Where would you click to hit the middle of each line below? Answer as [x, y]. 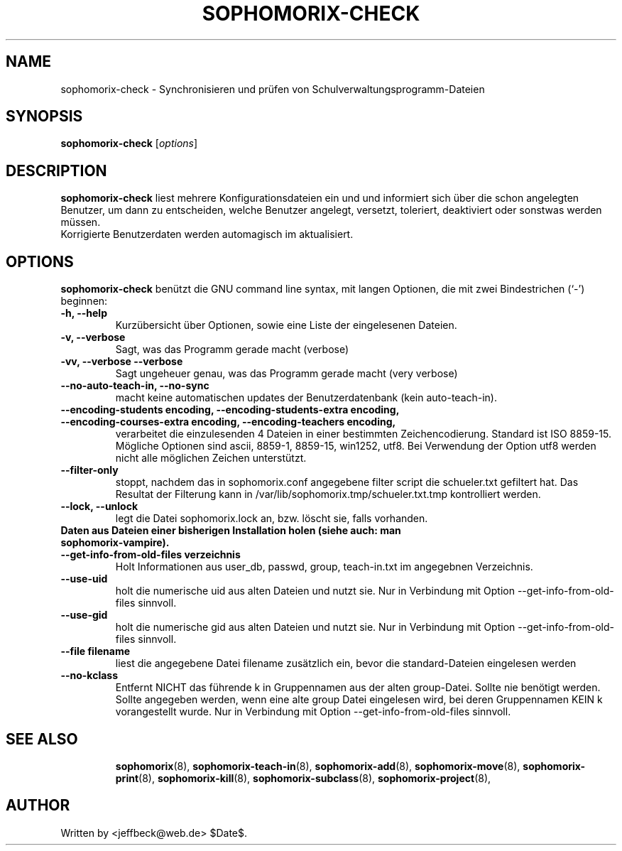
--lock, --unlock [99, 506]
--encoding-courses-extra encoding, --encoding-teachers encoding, [228, 422]
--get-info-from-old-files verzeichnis [151, 555]
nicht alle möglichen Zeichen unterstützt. [211, 458]
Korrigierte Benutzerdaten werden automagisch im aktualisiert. [207, 234]
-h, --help [84, 313]
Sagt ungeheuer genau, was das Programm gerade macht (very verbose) [287, 374]
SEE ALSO [42, 739]
